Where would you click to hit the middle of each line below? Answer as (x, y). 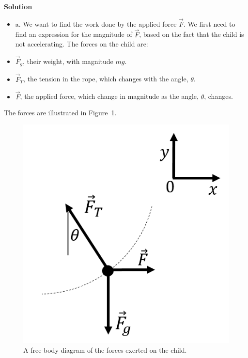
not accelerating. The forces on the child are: (82, 44)
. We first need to (209, 23)
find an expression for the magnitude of (74, 34)
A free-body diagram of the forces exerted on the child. (105, 350)
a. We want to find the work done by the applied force (96, 23)
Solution (18, 6)
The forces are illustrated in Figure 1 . (60, 113)
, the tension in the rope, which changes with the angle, (106, 79)
